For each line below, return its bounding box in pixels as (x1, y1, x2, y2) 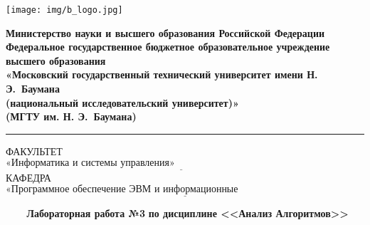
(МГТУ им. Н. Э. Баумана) (6, 109, 137, 124)
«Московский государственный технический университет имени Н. (6, 67, 318, 82)
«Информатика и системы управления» (6, 158, 175, 169)
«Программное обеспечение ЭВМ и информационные (6, 184, 238, 195)
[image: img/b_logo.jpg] (6, 5, 123, 15)
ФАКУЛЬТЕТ (6, 143, 63, 158)
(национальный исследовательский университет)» (6, 95, 239, 110)
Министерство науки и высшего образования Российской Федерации (6, 25, 325, 40)
